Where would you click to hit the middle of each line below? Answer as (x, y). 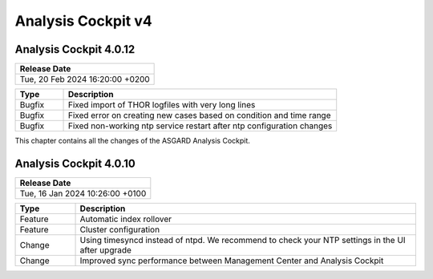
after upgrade (106, 250)
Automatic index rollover (126, 219)
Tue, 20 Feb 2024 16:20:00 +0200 (85, 79)
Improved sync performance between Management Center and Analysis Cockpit (232, 261)
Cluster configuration (120, 229)
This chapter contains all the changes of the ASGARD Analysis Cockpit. (132, 141)
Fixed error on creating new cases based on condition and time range (199, 115)
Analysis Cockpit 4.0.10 (75, 163)
